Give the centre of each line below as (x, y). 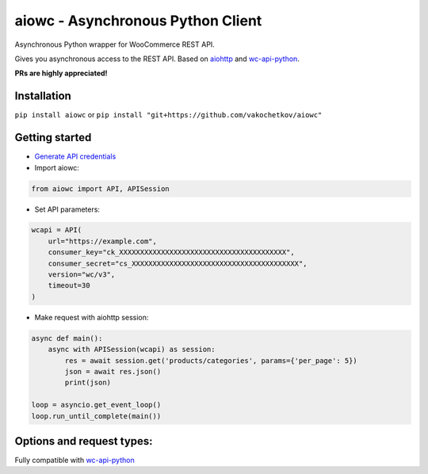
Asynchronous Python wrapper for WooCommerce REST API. (115, 44)
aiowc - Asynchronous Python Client (138, 21)
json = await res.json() (113, 371)
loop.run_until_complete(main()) (96, 416)
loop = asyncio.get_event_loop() (96, 405)
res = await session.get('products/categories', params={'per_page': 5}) (211, 360)
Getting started (53, 138)
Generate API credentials (75, 157)
